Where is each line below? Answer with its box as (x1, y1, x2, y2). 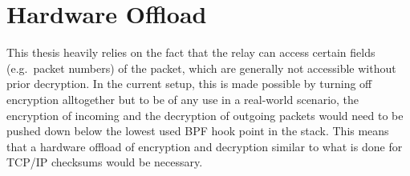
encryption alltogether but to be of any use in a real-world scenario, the (6, 90, 359, 107)
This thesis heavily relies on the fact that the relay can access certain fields (6, 44, 375, 61)
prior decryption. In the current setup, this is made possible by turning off (6, 75, 372, 92)
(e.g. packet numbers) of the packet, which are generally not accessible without (6, 59, 396, 76)
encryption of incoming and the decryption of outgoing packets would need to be (6, 106, 404, 123)
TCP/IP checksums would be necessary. (6, 154, 203, 170)
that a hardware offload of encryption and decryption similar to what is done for (6, 138, 403, 154)
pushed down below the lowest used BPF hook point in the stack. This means (6, 122, 389, 139)
